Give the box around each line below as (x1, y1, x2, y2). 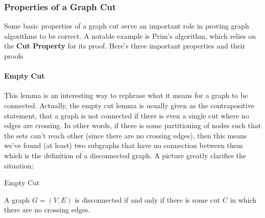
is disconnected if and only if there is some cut (75, 194, 221, 205)
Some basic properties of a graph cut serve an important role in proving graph (4, 20, 249, 31)
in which (230, 194, 257, 205)
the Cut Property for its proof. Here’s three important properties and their (4, 40, 246, 51)
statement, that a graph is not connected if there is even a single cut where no (4, 110, 249, 120)
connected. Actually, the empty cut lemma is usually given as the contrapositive (4, 100, 254, 110)
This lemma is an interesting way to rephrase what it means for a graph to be (4, 90, 248, 101)
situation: (4, 160, 34, 171)
